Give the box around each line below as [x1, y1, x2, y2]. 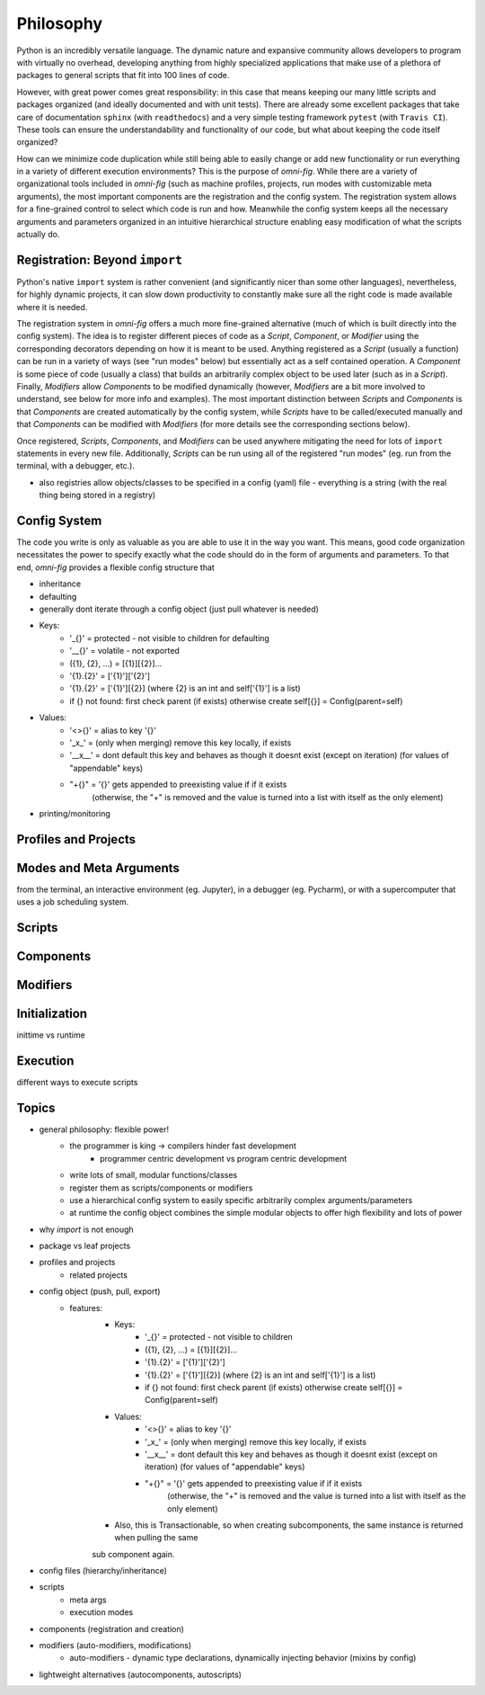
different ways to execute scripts [16, 1077, 138, 1088]
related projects [69, 1269, 128, 1280]
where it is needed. [16, 301, 88, 312]
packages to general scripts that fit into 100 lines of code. [16, 70, 230, 81]
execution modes [69, 1607, 134, 1618]
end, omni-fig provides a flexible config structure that [16, 562, 215, 573]
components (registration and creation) [39, 1623, 184, 1634]
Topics [16, 1100, 56, 1115]
